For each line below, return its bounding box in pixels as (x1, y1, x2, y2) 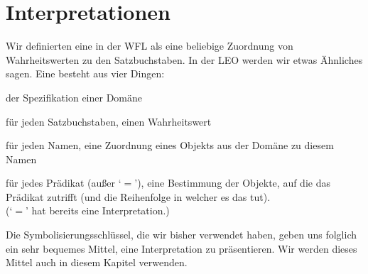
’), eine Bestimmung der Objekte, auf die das (134, 175, 330, 190)
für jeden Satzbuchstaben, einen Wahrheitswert (6, 114, 212, 128)
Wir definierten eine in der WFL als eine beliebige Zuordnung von (6, 38, 293, 53)
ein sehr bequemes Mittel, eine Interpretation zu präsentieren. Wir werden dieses (6, 241, 357, 256)
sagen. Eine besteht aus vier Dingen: (6, 66, 165, 81)
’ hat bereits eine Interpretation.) (26, 203, 170, 218)
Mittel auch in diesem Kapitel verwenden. (6, 255, 188, 270)
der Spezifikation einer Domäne (6, 89, 143, 104)
